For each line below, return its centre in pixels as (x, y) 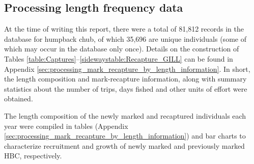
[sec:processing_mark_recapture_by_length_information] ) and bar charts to (125, 136)
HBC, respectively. (33, 156)
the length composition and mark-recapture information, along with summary (125, 79)
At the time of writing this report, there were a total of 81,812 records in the (124, 29)
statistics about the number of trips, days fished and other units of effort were (126, 88)
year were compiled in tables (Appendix (66, 126)
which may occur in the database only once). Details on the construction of (122, 49)
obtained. (19, 99)
